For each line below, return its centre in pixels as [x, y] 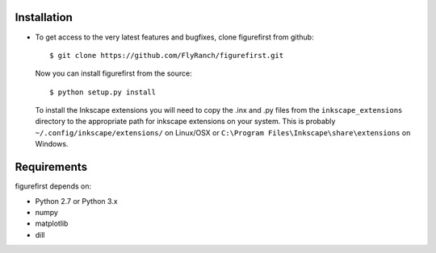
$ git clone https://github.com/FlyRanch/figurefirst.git [167, 55]
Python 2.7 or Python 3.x [76, 201]
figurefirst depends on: [53, 186]
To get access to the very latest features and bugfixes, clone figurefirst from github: [174, 37]
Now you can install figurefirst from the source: [114, 73]
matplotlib [52, 224]
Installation [44, 17]
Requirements [51, 167]
